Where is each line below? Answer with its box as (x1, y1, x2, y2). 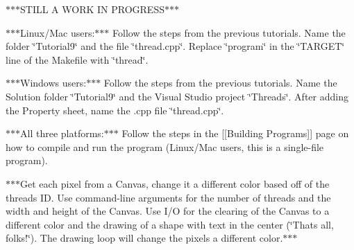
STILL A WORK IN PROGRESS (20, 2, 165, 16)
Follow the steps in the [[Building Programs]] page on (121, 126, 349, 141)
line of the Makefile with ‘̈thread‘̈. (6, 52, 149, 66)
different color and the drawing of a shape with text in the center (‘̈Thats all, (6, 217, 334, 231)
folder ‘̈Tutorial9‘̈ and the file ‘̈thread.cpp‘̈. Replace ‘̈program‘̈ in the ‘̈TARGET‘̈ (6, 39, 345, 53)
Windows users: (20, 75, 87, 90)
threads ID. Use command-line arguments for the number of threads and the (6, 190, 331, 204)
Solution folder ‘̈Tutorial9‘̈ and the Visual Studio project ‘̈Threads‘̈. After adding (6, 89, 348, 103)
